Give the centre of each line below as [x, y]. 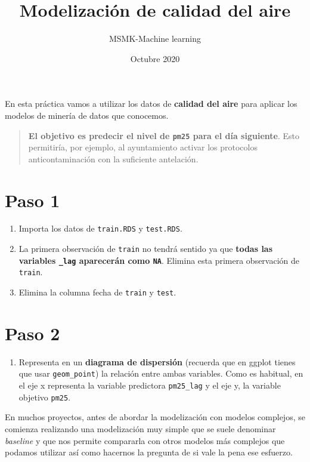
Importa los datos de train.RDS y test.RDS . [100, 228]
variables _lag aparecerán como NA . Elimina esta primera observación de [159, 260]
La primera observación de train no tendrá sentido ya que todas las [146, 249]
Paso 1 [32, 200]
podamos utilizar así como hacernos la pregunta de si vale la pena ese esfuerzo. [149, 452]
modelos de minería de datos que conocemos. [87, 115]
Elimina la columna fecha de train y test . [97, 292]
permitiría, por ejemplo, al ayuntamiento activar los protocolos [143, 147]
